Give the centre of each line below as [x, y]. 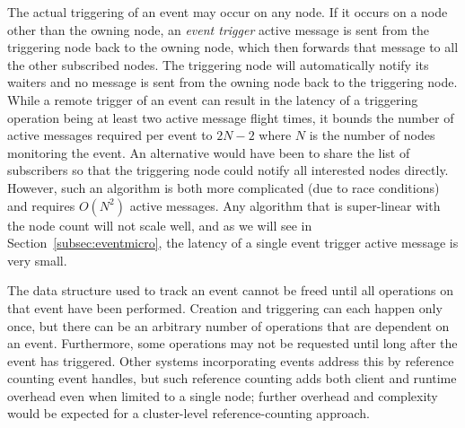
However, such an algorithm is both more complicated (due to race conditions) [224, 187]
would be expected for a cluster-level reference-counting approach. [189, 413]
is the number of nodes [372, 135]
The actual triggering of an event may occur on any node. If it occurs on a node [228, 12]
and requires [41, 205]
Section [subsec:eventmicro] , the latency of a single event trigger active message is [233, 243]
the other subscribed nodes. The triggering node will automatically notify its [218, 64]
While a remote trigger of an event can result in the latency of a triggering [213, 99]
